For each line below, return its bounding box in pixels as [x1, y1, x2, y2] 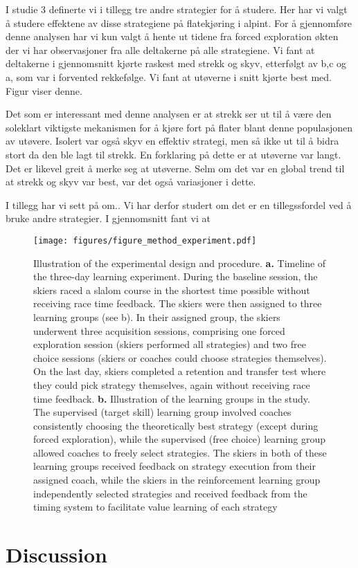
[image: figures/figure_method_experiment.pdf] [33, 235, 257, 246]
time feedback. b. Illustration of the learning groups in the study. [33, 391, 310, 405]
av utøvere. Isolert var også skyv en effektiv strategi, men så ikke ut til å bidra [6, 134, 339, 148]
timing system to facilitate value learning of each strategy [33, 500, 278, 514]
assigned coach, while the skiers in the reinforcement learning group [33, 473, 321, 487]
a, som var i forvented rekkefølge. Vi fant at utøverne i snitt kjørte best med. [6, 69, 332, 84]
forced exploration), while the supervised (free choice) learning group [33, 432, 325, 446]
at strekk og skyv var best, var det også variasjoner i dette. [6, 174, 256, 189]
